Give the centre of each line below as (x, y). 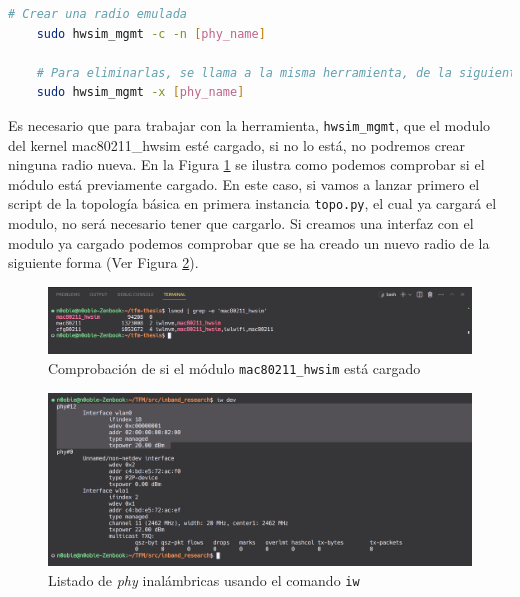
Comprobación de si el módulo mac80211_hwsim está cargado (234, 367)
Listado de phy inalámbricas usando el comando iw (204, 580)
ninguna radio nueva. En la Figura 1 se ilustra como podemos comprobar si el (246, 164)
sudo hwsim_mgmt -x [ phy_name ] (140, 92)
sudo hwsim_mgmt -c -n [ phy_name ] (151, 33)
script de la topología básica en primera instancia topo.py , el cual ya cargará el (252, 203)
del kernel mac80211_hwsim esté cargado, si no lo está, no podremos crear (237, 144)
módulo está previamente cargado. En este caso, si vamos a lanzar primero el (244, 183)
